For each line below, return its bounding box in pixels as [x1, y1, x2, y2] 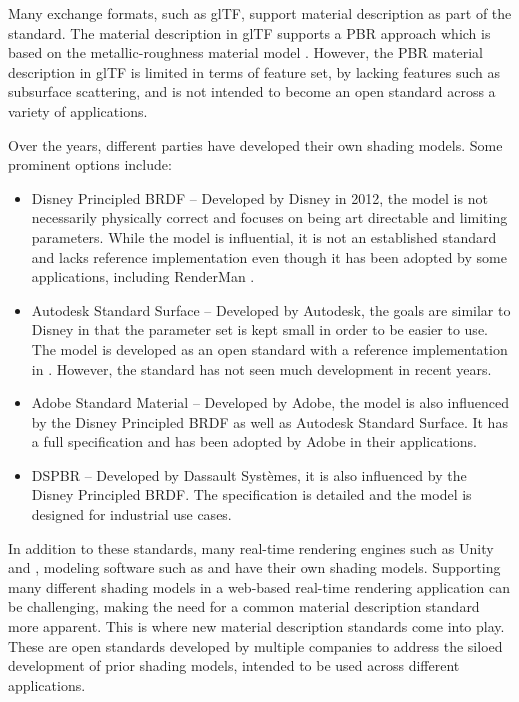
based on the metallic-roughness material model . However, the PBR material [8, 42, 483, 63]
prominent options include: [8, 154, 172, 175]
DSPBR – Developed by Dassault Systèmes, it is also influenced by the [31, 464, 467, 485]
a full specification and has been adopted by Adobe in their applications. [31, 431, 478, 452]
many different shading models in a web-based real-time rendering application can [8, 576, 511, 597]
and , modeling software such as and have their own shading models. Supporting [8, 557, 501, 578]
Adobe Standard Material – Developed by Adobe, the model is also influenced [31, 392, 510, 413]
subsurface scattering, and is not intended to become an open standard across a [8, 81, 496, 102]
